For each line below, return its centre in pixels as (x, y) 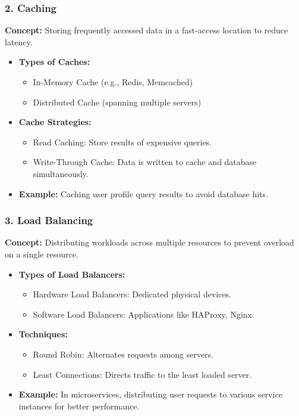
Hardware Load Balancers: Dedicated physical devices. (132, 294)
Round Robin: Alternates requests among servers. (123, 354)
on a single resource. (42, 254)
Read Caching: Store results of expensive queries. (122, 142)
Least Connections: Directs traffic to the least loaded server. (142, 374)
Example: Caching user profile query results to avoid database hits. (144, 193)
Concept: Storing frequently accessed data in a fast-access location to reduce (147, 30)
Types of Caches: (54, 62)
